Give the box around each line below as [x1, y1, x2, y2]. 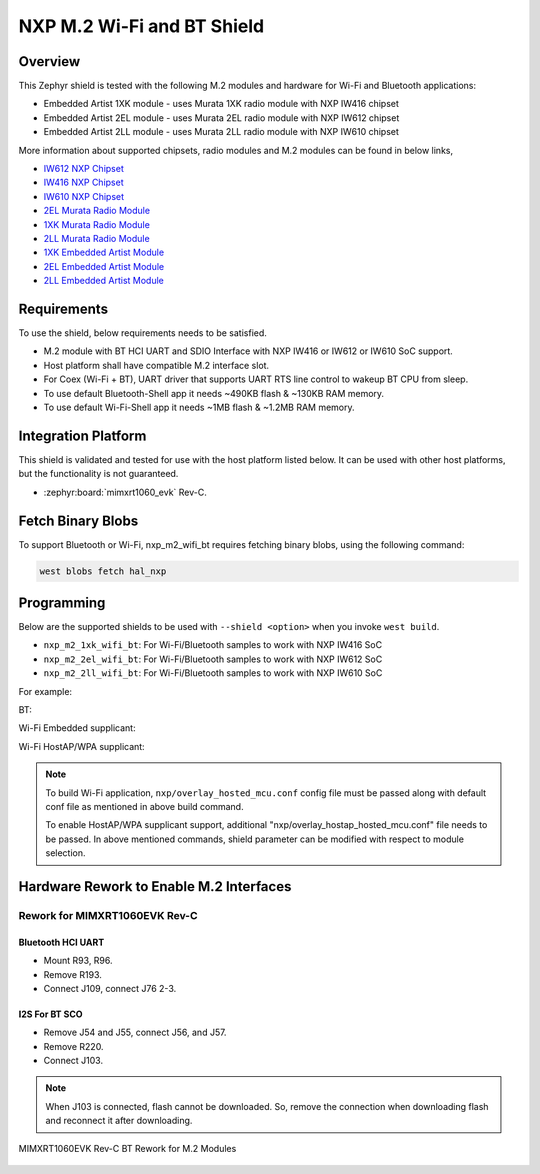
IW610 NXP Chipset [43, 190, 125, 202]
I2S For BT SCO [18, 1008, 84, 1020]
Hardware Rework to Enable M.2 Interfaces [18, 878, 292, 895]
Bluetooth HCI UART [18, 936, 105, 948]
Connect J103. [43, 1055, 104, 1067]
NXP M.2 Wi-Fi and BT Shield [18, 15, 265, 37]
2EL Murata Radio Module [43, 205, 150, 217]
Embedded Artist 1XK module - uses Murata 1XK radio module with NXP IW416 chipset [43, 98, 400, 110]
